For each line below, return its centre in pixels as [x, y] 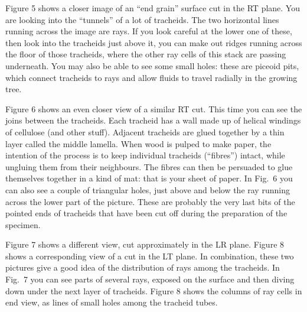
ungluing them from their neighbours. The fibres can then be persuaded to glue [149, 166]
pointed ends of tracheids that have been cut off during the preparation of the [146, 213]
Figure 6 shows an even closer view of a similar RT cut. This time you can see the [154, 108]
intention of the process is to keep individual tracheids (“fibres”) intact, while [145, 155]
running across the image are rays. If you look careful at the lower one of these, [149, 31]
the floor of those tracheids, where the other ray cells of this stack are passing [146, 54]
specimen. [23, 224]
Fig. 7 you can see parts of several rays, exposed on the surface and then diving [150, 279]
